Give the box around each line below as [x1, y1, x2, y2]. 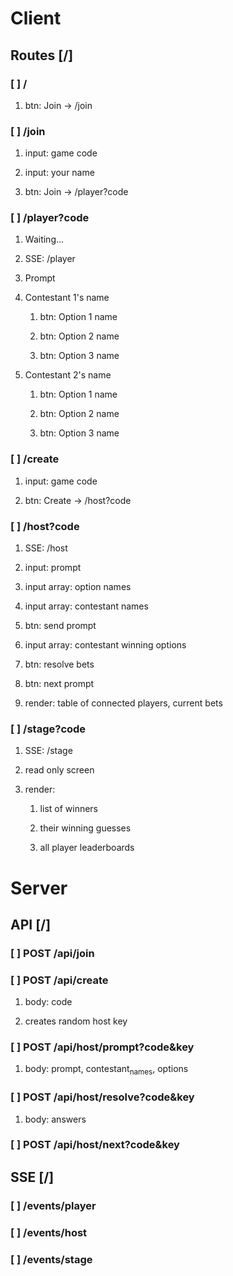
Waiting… [24, 233, 65, 246]
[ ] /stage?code [10, 722, 87, 736]
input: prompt [24, 562, 82, 574]
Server [10, 877, 68, 899]
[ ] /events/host [10, 1225, 88, 1239]
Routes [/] [10, 47, 74, 64]
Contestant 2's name [24, 369, 112, 381]
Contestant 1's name [24, 292, 110, 304]
